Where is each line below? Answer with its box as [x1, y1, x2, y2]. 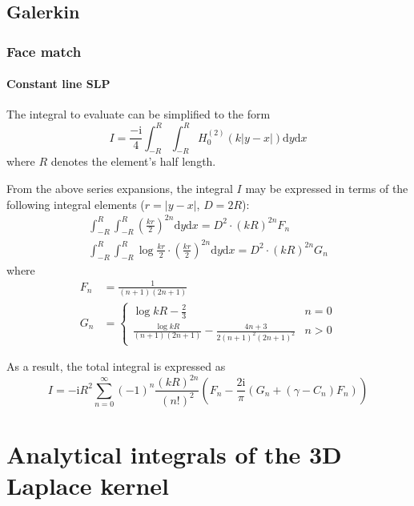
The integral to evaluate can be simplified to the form [6, 106, 271, 122]
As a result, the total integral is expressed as [6, 358, 226, 375]
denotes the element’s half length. [50, 153, 216, 170]
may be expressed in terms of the [245, 179, 408, 196]
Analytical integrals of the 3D [6, 438, 342, 471]
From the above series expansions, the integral [6, 179, 233, 196]
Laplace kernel [6, 469, 170, 502]
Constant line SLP [6, 75, 111, 92]
